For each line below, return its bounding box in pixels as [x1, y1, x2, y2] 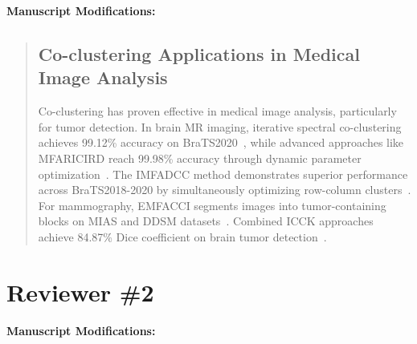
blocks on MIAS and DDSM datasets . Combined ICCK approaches [38, 212, 374, 229]
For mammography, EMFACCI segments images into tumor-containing [38, 196, 386, 213]
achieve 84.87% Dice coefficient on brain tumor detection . [38, 228, 327, 245]
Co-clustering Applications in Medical [38, 41, 360, 66]
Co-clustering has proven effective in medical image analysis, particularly [38, 103, 397, 119]
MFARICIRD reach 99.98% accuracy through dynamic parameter [38, 149, 362, 166]
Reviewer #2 [6, 275, 154, 308]
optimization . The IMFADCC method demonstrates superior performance [38, 165, 408, 182]
